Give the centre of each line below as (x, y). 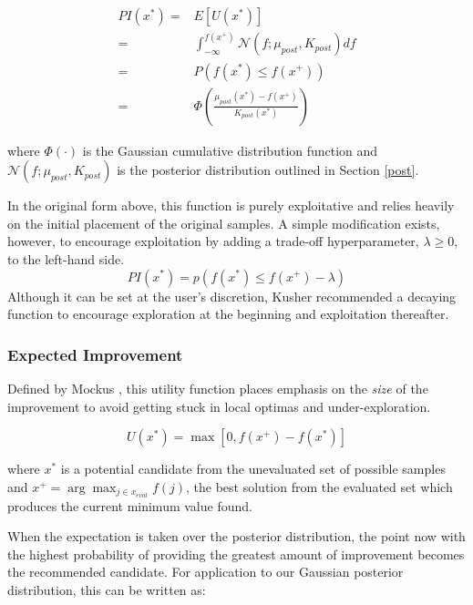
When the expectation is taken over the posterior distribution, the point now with (236, 536)
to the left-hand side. (66, 258)
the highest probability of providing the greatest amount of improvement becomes (236, 554)
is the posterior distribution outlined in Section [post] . (268, 170)
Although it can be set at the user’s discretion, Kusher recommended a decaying (232, 296)
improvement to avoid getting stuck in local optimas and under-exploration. (219, 406)
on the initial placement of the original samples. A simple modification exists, (224, 223)
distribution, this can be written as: (107, 589)
